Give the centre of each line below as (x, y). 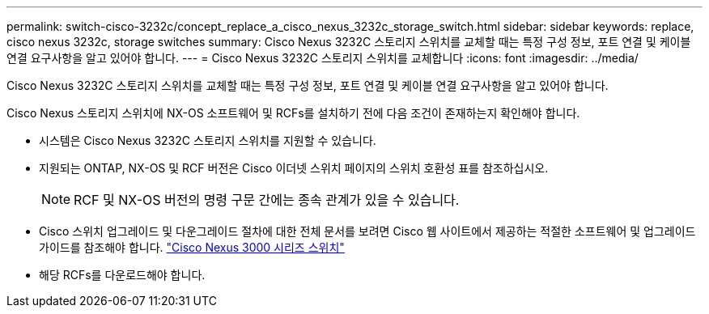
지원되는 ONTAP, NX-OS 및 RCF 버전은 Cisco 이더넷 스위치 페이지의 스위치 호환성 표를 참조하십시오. (294, 168)
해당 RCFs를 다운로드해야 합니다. (122, 275)
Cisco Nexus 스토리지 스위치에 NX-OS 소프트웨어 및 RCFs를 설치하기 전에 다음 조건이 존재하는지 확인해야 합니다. (293, 113)
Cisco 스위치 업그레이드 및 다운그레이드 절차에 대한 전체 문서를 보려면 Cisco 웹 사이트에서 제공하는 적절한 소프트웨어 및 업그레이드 (367, 231)
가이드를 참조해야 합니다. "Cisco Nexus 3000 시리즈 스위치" (192, 247)
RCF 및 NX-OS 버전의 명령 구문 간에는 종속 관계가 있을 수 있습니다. (267, 200)
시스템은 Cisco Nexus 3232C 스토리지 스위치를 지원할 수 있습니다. (208, 140)
